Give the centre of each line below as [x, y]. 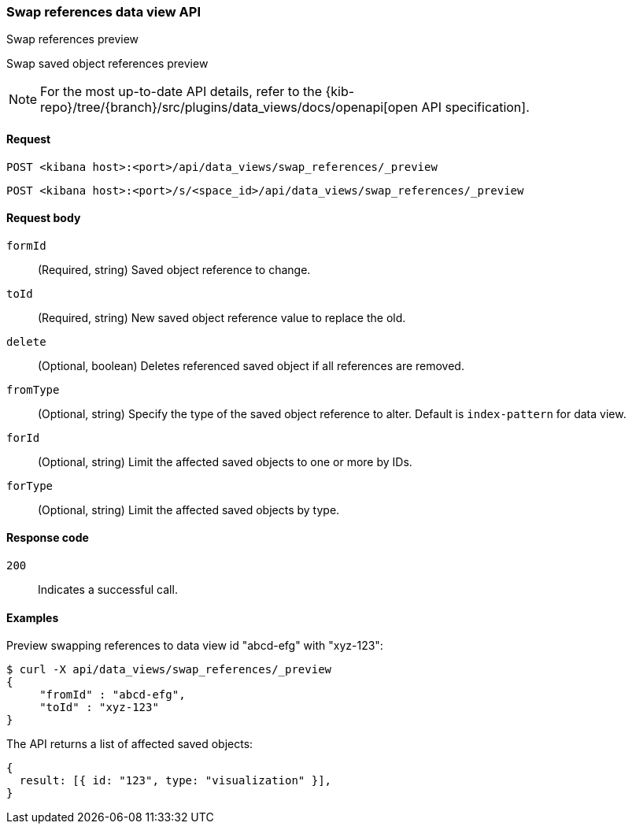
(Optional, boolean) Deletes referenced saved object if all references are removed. [251, 365]
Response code [48, 538]
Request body [44, 218]
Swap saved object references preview [107, 64]
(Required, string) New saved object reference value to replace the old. [222, 317]
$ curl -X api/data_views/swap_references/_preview [169, 670]
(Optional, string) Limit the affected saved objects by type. [189, 509]
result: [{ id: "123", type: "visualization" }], [176, 781]
